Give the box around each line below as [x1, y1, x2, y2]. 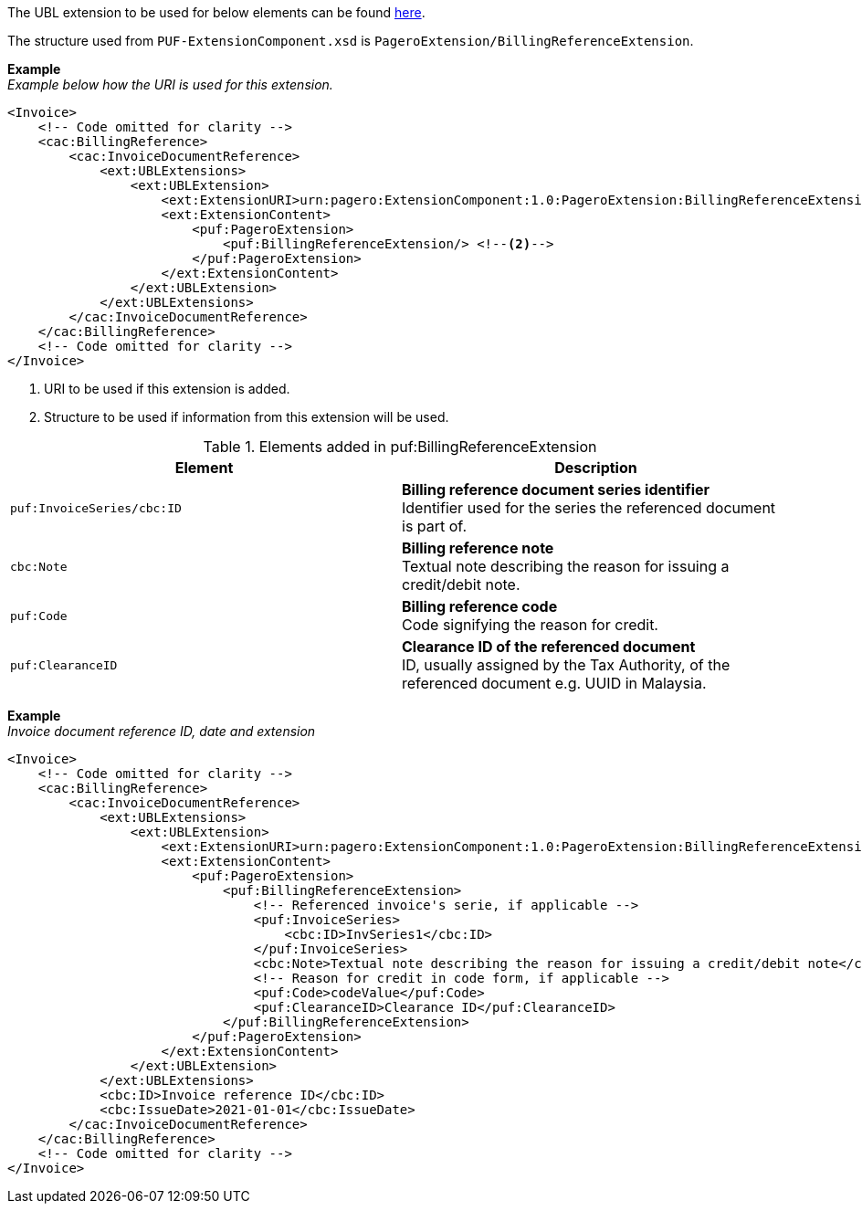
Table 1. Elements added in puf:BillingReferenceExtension [203, 437, 597, 456]
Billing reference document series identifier [402, 480, 710, 499]
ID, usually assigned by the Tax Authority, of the [402, 656, 731, 674]
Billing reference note [402, 539, 554, 557]
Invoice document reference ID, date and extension [7, 723, 316, 739]
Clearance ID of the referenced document [402, 637, 696, 656]
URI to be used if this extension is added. [44, 381, 290, 396]
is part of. [402, 517, 467, 535]
